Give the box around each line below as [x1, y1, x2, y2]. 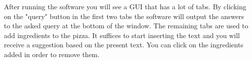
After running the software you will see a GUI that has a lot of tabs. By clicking [4, 1, 247, 11]
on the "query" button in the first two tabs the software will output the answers [4, 11, 244, 21]
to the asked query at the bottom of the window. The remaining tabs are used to [4, 20, 249, 31]
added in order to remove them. [4, 49, 100, 59]
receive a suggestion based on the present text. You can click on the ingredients [4, 40, 244, 50]
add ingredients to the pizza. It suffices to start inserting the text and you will [4, 30, 240, 40]
